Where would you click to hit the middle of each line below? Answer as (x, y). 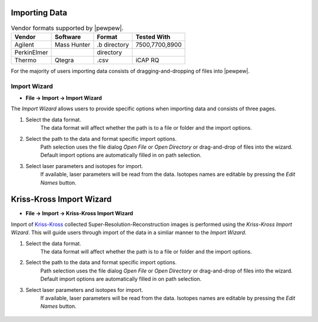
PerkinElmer (31, 52)
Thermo (25, 60)
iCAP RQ (148, 60)
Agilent (24, 44)
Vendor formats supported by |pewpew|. (67, 28)
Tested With (153, 37)
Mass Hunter (72, 44)
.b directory (113, 44)
